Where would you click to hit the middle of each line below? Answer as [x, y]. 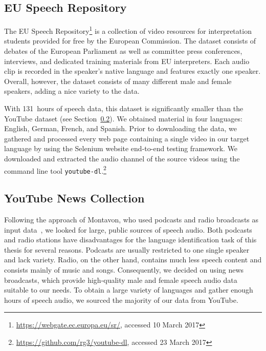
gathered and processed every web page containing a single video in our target [127, 138]
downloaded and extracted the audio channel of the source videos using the [122, 158]
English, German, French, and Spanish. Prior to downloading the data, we [120, 128]
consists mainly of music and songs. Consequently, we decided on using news [124, 270]
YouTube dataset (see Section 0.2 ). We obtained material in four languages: [123, 118]
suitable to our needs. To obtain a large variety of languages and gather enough [129, 290]
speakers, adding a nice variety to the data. [72, 91]
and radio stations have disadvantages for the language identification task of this [130, 240]
